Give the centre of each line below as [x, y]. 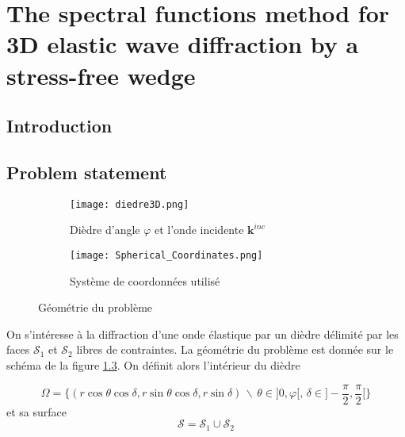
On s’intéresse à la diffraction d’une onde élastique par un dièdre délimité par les [202, 333]
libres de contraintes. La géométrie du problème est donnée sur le [235, 349]
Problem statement [87, 172]
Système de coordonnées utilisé [145, 280]
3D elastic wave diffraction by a [183, 44]
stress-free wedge [101, 75]
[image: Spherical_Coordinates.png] [166, 255]
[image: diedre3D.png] [130, 204]
